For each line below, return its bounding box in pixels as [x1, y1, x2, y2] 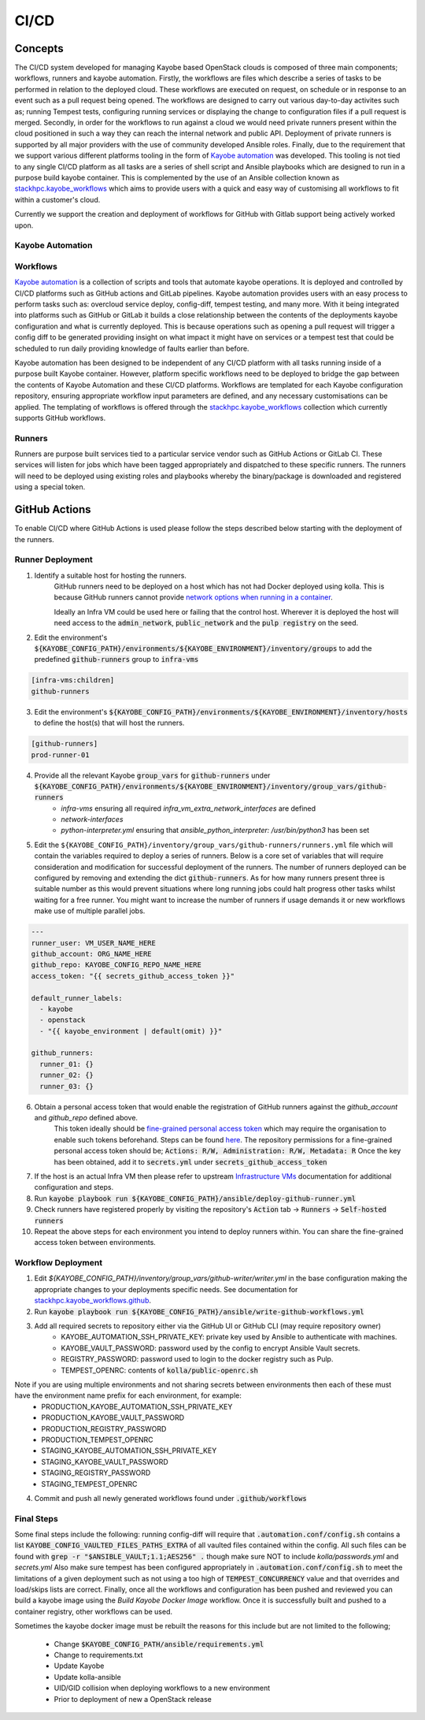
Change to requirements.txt [54, 1650, 143, 1659]
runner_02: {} [39, 1071, 94, 1079]
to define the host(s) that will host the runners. [34, 718, 185, 728]
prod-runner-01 [31, 750, 90, 760]
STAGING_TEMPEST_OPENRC [41, 1479, 138, 1488]
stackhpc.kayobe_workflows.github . [34, 1296, 152, 1306]
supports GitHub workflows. [14, 413, 106, 422]
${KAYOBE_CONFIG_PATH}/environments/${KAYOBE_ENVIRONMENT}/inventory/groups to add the [34, 644, 372, 653]
